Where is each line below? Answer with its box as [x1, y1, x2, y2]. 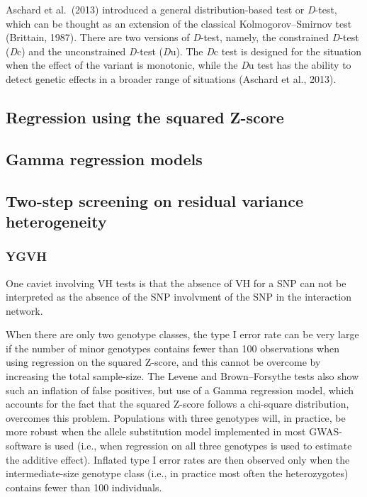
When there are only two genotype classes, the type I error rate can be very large [6, 327, 359, 342]
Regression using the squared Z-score [6, 106, 284, 128]
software [6, 438, 42, 453]
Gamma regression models [6, 147, 203, 169]
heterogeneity [6, 210, 107, 232]
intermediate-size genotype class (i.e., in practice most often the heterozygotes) [6, 466, 349, 481]
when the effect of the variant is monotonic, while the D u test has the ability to [6, 57, 351, 72]
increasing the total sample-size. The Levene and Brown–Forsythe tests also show [6, 369, 359, 384]
